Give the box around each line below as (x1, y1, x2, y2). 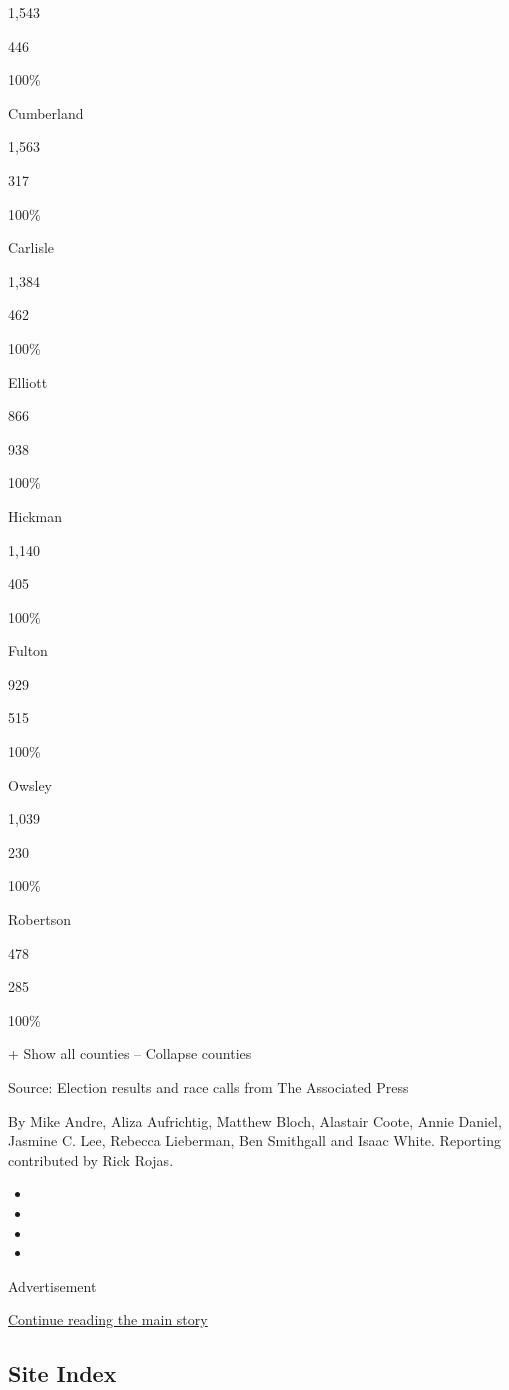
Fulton (8, 640, 48, 661)
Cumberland (8, 102, 84, 123)
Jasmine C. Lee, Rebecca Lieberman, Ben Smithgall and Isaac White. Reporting (8, 1130, 501, 1151)
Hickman (8, 505, 63, 526)
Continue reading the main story (8, 1309, 208, 1330)
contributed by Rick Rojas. (8, 1149, 174, 1170)
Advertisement (8, 1275, 97, 1296)
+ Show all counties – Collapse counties (8, 1043, 252, 1064)
